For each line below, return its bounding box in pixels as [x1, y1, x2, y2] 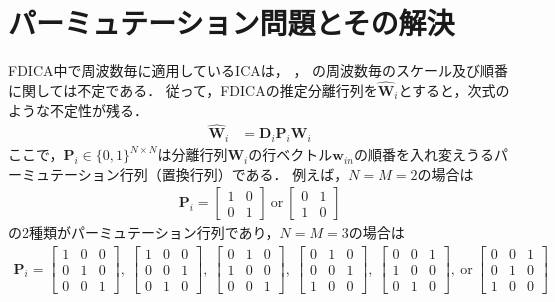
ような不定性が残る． [8, 99, 148, 120]
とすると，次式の [398, 79, 510, 100]
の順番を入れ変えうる [353, 144, 494, 165]
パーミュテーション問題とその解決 [8, 2, 455, 43]
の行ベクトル [248, 144, 333, 165]
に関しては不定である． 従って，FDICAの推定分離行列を [8, 79, 378, 100]
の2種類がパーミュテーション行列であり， [8, 222, 280, 243]
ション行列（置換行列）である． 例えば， [77, 163, 349, 184]
